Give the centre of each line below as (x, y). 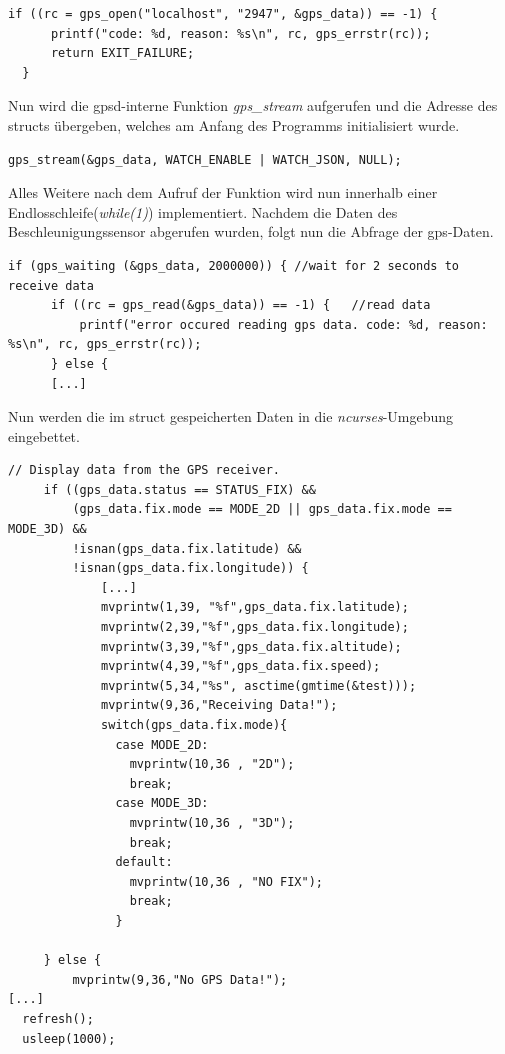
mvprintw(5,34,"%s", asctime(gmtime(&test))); (259, 685)
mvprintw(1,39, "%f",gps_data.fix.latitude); (255, 607)
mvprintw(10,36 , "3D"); (212, 822)
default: (144, 862)
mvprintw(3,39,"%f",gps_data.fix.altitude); (251, 646)
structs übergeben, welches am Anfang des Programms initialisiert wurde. (234, 124)
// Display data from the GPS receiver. (144, 470)
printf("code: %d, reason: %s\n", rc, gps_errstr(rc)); (240, 33)
